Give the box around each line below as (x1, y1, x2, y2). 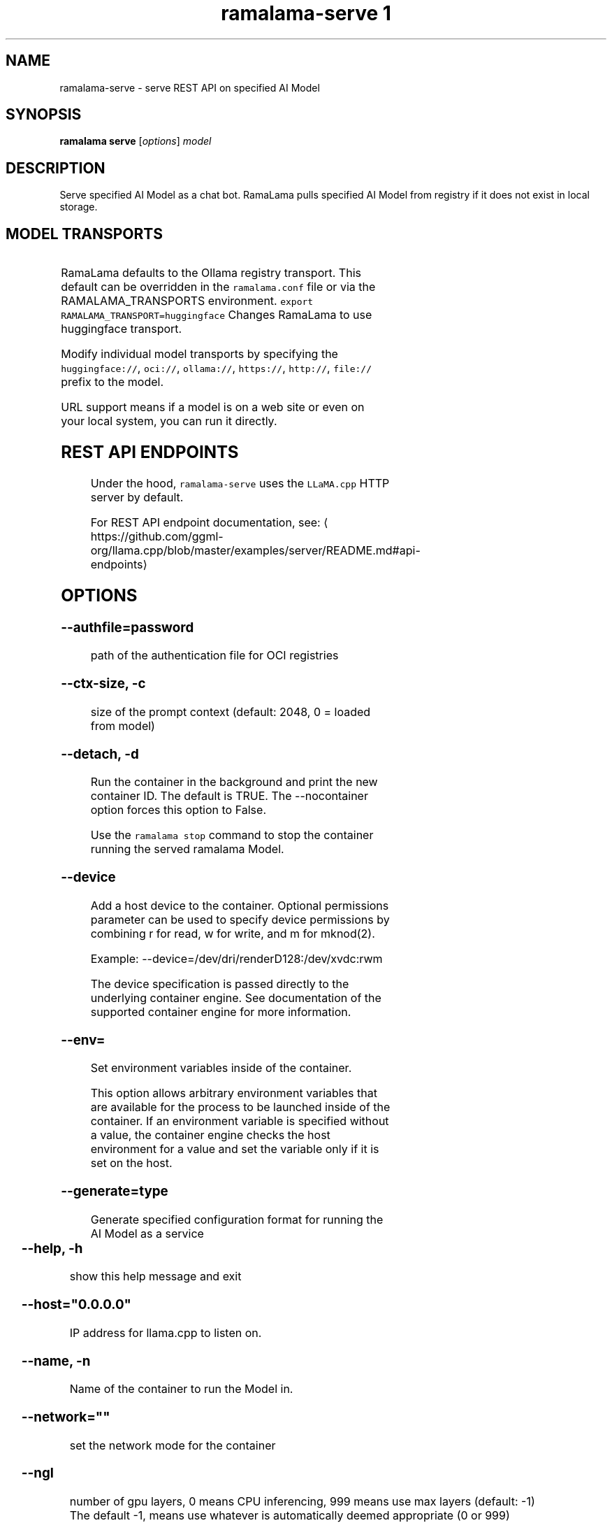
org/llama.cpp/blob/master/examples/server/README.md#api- (90, 543, 421, 557)
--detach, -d (61, 745, 139, 762)
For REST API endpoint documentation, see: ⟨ (90, 515, 328, 529)
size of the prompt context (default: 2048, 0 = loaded (90, 704, 371, 719)
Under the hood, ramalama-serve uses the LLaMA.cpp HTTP (90, 476, 390, 490)
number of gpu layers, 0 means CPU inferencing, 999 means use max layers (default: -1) (69, 1494, 535, 1509)
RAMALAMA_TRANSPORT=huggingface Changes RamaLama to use (61, 308, 372, 322)
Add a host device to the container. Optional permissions (90, 898, 389, 913)
